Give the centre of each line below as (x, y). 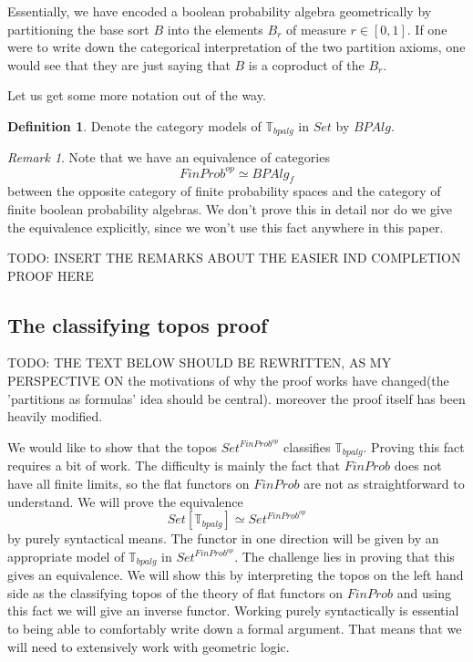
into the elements (215, 29)
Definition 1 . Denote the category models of (134, 125)
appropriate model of (66, 556)
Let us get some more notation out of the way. (137, 95)
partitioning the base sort (78, 29)
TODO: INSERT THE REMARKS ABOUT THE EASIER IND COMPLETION (234, 258)
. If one (427, 29)
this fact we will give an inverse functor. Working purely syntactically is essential (233, 610)
